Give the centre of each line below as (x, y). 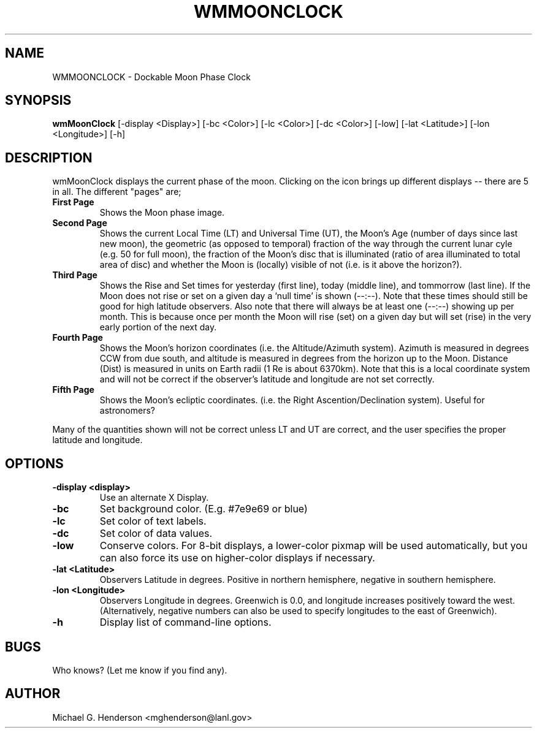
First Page (73, 202)
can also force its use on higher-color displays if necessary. (237, 558)
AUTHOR (33, 694)
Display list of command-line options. (185, 622)
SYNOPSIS (38, 101)
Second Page (80, 223)
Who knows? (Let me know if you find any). (140, 670)
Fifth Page (73, 390)
